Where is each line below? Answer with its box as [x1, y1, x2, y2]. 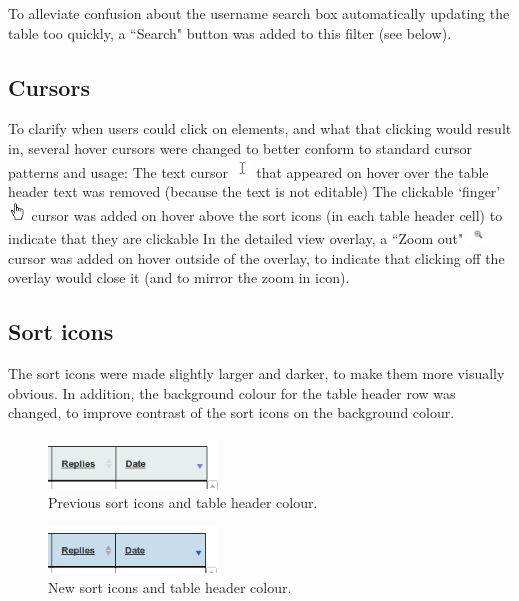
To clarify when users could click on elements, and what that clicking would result [8, 118, 512, 139]
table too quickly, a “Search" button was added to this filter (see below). [8, 22, 452, 43]
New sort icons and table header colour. [48, 576, 292, 597]
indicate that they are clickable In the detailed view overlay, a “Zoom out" [8, 228, 464, 249]
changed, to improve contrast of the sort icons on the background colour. [8, 402, 455, 423]
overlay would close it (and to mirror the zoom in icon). [8, 267, 350, 288]
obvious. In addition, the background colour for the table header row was [8, 382, 456, 403]
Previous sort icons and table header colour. [48, 492, 318, 513]
